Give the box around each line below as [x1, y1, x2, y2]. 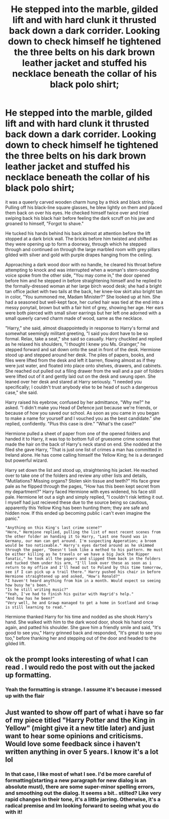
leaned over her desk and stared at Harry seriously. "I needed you [5, 378, 142, 384]
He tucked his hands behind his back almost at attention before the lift [5, 230, 151, 236]
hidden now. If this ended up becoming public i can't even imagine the [5, 510, 151, 516]
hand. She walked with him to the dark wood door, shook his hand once [5, 619, 153, 625]
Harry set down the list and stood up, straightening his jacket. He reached [5, 467, 158, 473]
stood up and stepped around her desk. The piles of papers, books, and [5, 352, 154, 358]
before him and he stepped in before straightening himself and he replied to [5, 277, 162, 283]
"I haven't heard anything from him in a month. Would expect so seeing [5, 578, 161, 583]
